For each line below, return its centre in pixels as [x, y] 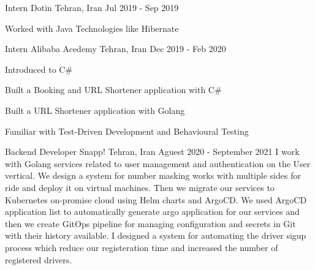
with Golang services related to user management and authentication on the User [158, 163]
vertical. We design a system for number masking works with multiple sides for [153, 175]
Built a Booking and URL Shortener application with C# [113, 90]
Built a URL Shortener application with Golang [95, 110]
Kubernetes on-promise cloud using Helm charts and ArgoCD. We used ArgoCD [156, 199]
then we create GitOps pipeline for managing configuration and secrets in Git [150, 223]
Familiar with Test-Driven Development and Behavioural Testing [127, 131]
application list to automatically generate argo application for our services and [152, 212]
